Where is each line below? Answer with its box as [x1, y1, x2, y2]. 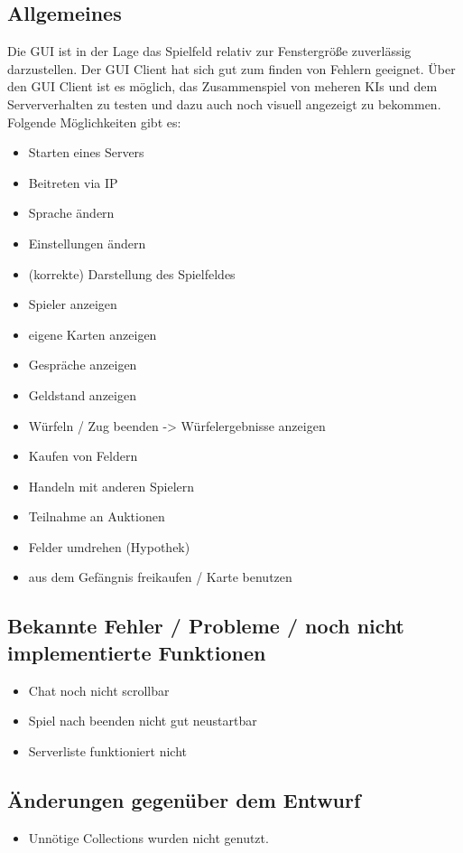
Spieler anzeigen [28, 295, 117, 314]
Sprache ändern [28, 203, 115, 222]
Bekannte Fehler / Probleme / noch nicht [7, 612, 405, 640]
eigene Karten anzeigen [28, 324, 157, 343]
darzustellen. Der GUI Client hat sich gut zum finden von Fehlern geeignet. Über [7, 59, 456, 78]
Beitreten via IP [28, 173, 118, 192]
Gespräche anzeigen [28, 355, 137, 374]
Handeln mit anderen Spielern [28, 476, 195, 495]
